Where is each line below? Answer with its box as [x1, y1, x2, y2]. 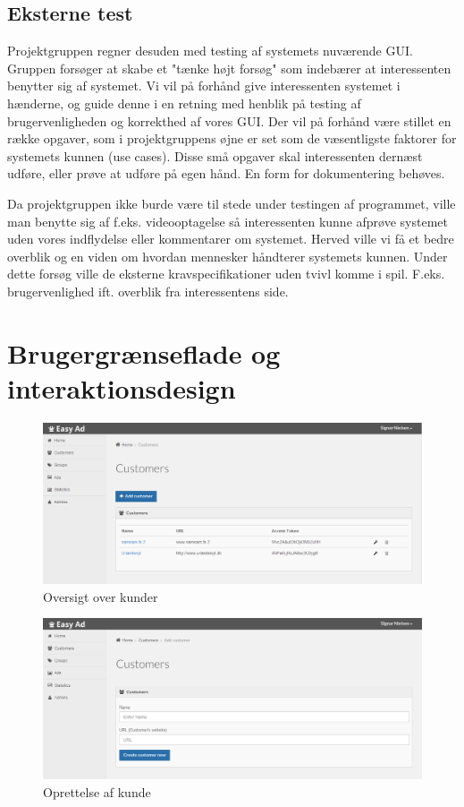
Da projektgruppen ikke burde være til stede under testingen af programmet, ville [7, 193, 456, 212]
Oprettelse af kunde [43, 782, 151, 801]
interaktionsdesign [7, 369, 236, 406]
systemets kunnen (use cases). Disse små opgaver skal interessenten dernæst [7, 146, 423, 165]
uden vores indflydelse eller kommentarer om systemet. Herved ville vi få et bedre [7, 229, 454, 248]
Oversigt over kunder [43, 587, 158, 605]
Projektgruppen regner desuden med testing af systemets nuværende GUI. [7, 41, 413, 60]
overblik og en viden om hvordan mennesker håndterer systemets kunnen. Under [7, 246, 448, 265]
